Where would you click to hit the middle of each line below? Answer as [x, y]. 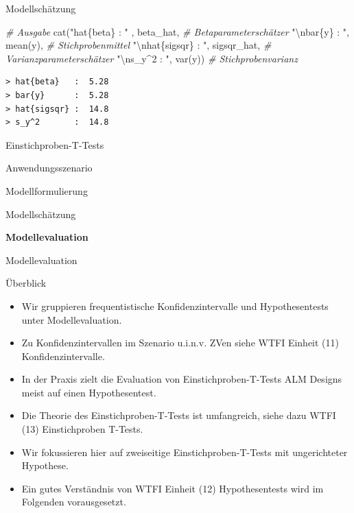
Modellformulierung [47, 190]
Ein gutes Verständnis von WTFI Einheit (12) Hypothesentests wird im [173, 488]
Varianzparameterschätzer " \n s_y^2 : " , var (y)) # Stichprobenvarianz [152, 58]
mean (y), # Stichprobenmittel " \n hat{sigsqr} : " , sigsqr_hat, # [139, 45]
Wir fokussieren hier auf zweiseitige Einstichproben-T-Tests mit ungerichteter [185, 452]
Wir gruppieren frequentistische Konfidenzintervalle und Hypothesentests [175, 306]
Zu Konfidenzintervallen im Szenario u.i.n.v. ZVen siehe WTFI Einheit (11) [180, 343]
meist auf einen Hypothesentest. [89, 392]
